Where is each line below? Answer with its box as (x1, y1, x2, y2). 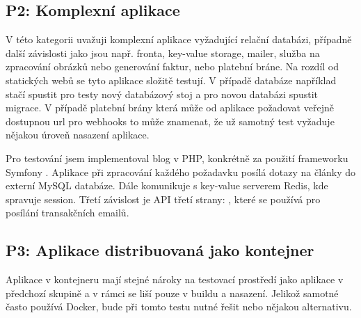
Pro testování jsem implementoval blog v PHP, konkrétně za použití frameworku (6, 150, 348, 165)
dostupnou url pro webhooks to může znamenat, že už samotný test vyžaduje (6, 113, 335, 128)
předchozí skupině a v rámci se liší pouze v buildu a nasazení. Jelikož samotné (6, 285, 339, 300)
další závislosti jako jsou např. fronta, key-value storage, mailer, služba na (6, 45, 320, 60)
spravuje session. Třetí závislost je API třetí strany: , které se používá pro (6, 191, 321, 206)
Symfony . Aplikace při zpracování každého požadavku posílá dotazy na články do (6, 164, 356, 179)
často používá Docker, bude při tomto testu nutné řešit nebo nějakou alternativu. (6, 299, 352, 314)
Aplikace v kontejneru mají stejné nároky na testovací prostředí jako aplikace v (6, 272, 344, 287)
